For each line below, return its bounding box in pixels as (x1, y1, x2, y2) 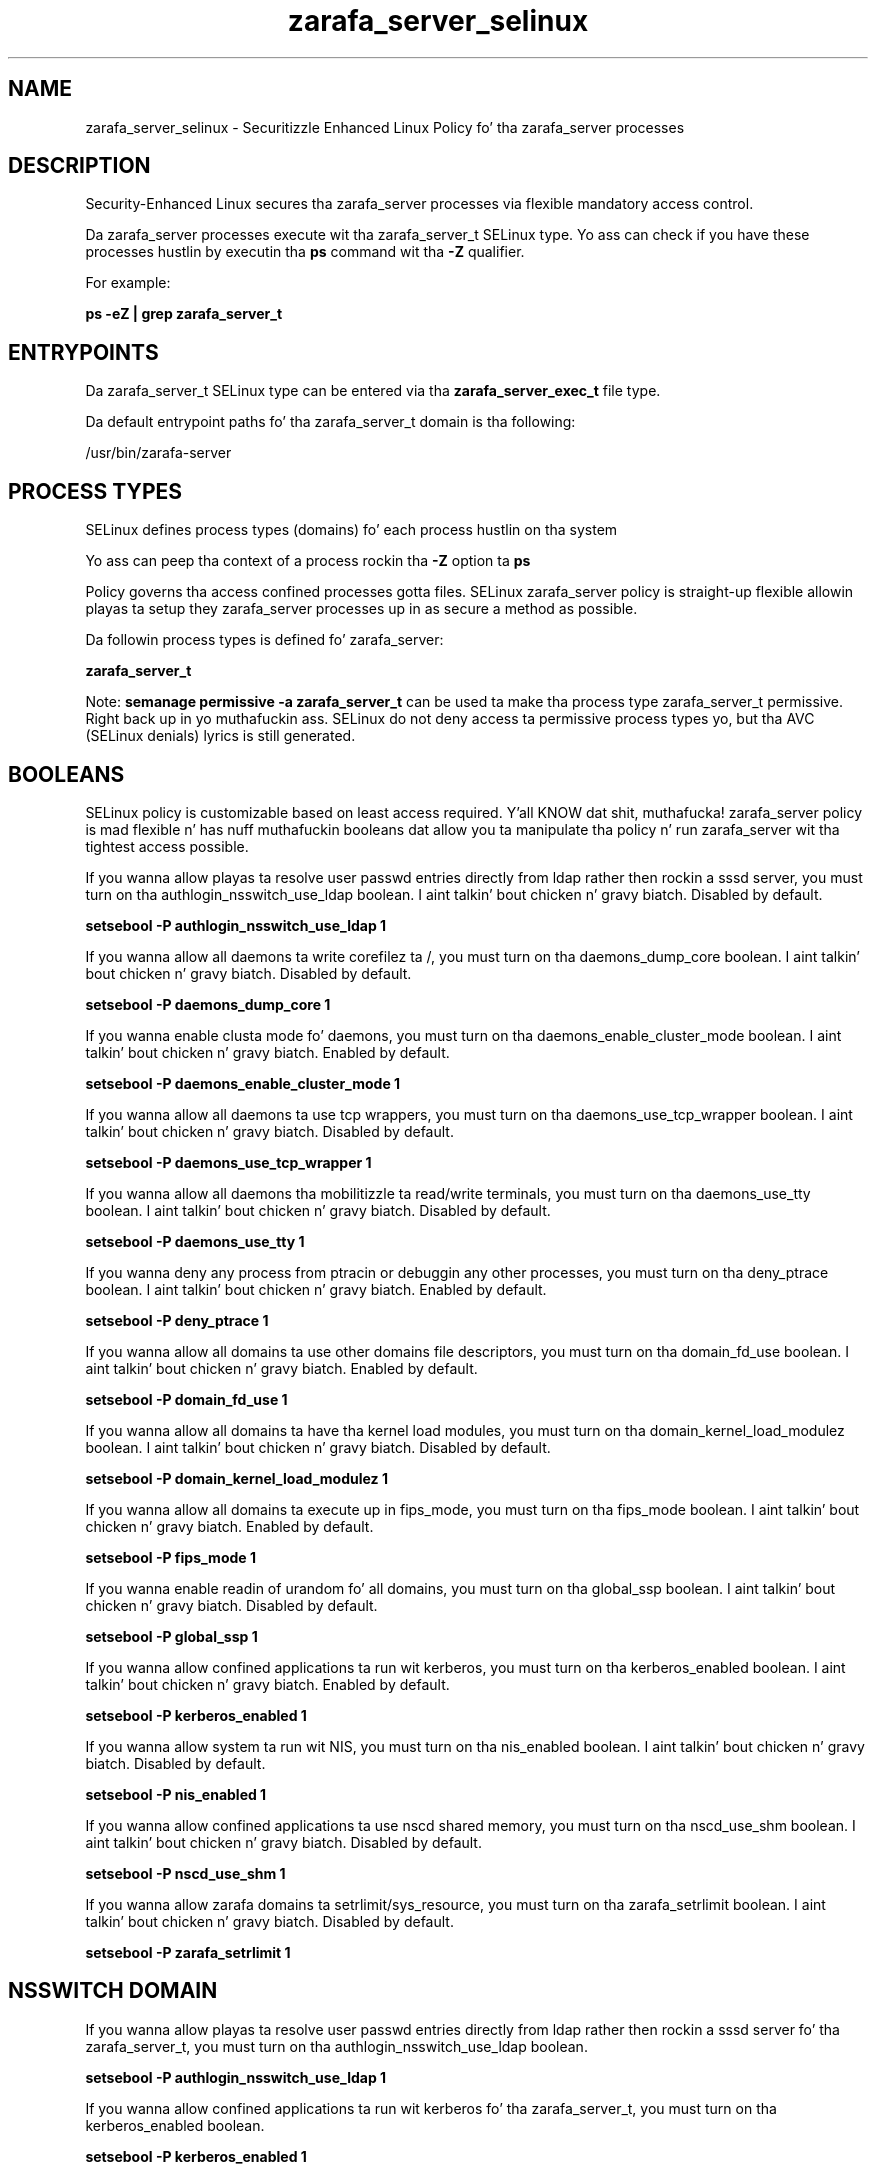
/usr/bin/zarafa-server (85, 444, 232, 462)
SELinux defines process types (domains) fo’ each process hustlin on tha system (85, 521, 618, 539)
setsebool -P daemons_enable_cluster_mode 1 (85, 1074, 401, 1092)
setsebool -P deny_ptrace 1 (85, 1311, 269, 1329)
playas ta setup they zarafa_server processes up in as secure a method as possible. (85, 600, 638, 618)
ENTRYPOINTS (8, 339, 159, 365)
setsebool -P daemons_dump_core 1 (85, 995, 331, 1013)
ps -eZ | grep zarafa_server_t (85, 305, 283, 323)
